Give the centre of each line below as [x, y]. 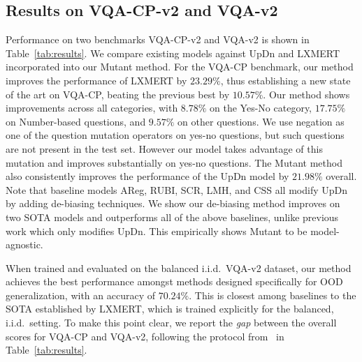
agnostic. [24, 244]
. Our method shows [306, 94]
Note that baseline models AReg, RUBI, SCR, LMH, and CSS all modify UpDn [176, 189]
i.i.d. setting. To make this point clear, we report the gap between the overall [171, 323]
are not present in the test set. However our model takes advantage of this [164, 148]
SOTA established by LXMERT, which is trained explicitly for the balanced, [170, 309]
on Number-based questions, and [76, 121]
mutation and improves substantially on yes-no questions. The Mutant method [174, 162]
